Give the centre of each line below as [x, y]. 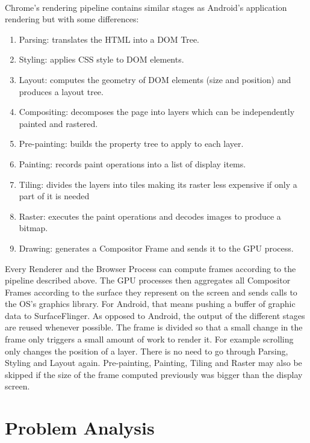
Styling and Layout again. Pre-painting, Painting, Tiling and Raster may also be [153, 363]
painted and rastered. [58, 123]
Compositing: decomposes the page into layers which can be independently [157, 112]
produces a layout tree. [61, 91]
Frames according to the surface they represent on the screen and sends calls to [151, 292]
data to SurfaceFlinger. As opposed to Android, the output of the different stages [155, 315]
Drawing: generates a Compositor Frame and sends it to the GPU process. [156, 248]
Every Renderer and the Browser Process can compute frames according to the [150, 268]
